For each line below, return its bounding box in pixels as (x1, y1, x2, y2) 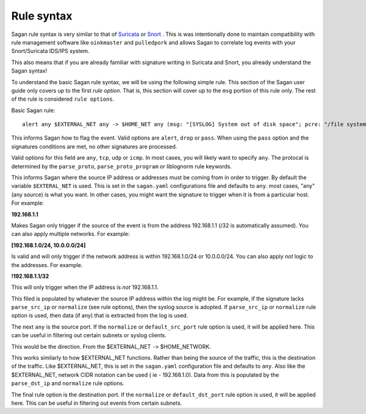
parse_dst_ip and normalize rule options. (11, 380, 124, 387)
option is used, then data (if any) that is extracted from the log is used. (11, 312, 188, 319)
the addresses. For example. (11, 261, 83, 268)
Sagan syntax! (11, 67, 48, 74)
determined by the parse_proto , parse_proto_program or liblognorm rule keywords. (11, 162, 232, 170)
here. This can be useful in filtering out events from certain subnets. (11, 399, 182, 407)
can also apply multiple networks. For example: (11, 230, 131, 238)
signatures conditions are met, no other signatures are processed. (11, 143, 178, 150)
